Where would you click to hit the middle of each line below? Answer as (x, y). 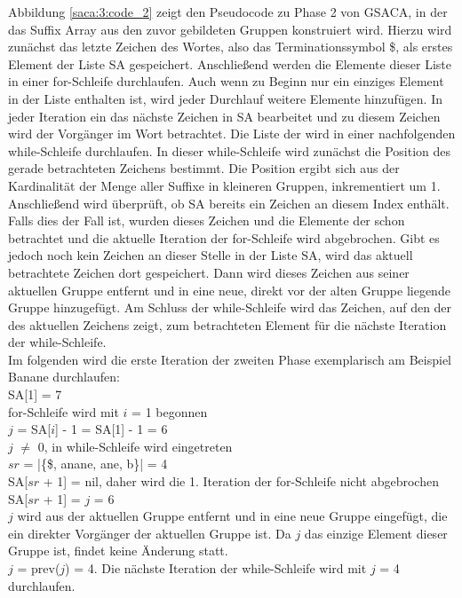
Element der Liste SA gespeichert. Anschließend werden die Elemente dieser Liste (230, 63)
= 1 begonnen (170, 411)
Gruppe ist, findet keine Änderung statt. (118, 551)
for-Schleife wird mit (64, 411)
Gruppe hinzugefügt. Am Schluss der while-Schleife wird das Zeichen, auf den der (230, 307)
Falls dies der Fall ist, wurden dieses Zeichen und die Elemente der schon (207, 220)
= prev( (39, 568)
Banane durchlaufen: (64, 377)
